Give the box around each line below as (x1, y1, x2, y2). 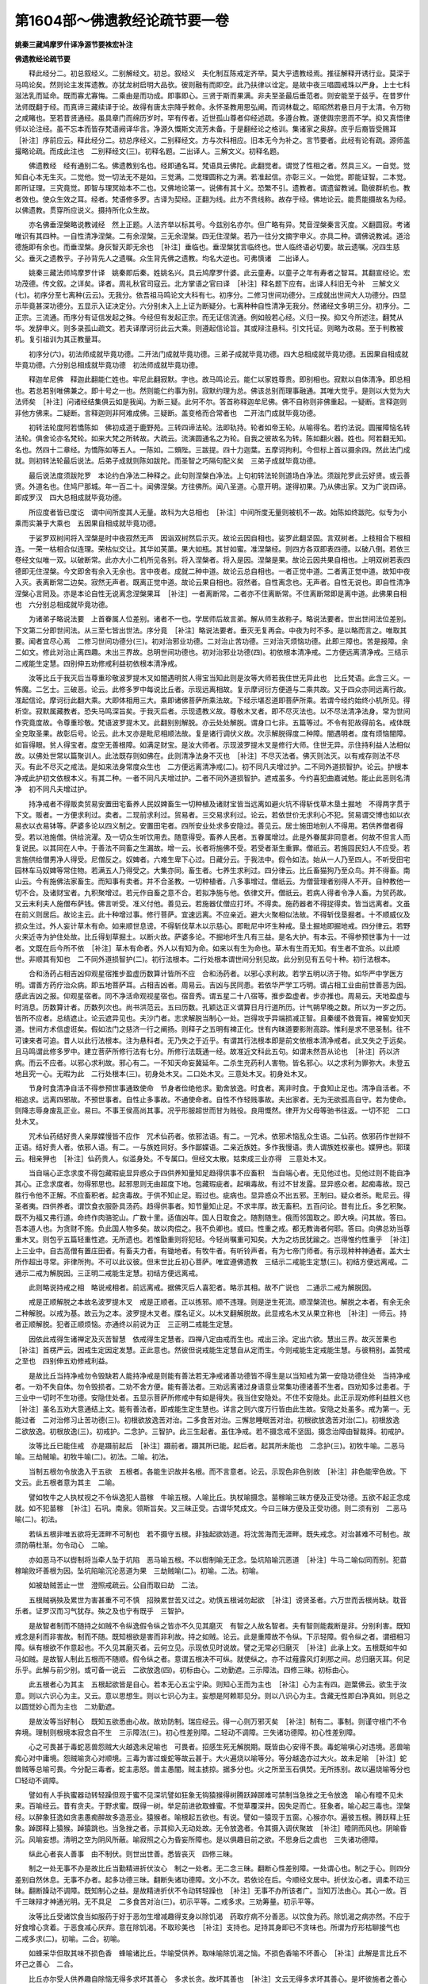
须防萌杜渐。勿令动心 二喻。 (14, 1540, 113, 1550)
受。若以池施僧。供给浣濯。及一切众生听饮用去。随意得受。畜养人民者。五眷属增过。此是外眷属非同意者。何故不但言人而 (14, 832, 411, 841)
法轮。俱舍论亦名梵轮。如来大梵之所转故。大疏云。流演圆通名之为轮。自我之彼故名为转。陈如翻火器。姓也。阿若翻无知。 (14, 433, 411, 444)
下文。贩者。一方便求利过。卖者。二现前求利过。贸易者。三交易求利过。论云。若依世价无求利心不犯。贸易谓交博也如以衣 (14, 809, 411, 819)
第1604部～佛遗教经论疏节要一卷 (14, 12, 230, 29)
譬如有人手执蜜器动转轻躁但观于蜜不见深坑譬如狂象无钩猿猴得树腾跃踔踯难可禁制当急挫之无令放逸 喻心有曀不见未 (28, 1790, 403, 1799)
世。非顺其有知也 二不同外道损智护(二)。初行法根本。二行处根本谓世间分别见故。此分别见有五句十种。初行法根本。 (14, 955, 396, 964)
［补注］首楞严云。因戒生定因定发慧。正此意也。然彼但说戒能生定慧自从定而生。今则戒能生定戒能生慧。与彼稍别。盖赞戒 (14, 1345, 411, 1355)
